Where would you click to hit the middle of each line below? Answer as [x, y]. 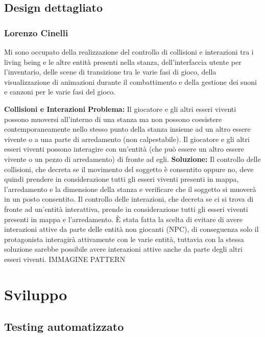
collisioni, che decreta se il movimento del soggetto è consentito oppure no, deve [129, 169]
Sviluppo [36, 294]
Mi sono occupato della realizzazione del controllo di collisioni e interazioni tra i [129, 52]
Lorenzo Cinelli [36, 32]
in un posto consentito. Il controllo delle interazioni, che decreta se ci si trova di [129, 199]
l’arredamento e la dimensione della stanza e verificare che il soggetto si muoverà [130, 189]
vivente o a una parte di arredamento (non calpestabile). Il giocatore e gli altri [127, 139]
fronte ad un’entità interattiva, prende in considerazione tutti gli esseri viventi [126, 209]
